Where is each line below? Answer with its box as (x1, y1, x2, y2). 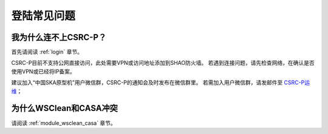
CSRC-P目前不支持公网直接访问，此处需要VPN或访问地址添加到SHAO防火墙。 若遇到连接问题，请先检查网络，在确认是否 (11, 59, 315, 67)
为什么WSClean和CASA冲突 (11, 103, 118, 113)
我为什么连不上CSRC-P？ (11, 32, 107, 42)
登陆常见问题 (11, 9, 76, 22)
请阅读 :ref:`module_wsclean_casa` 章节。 (11, 119, 117, 127)
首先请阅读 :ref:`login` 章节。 (11, 49, 83, 56)
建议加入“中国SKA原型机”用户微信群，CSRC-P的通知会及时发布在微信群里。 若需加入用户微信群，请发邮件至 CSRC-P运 (11, 79, 310, 86)
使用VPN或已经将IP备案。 (11, 67, 75, 75)
